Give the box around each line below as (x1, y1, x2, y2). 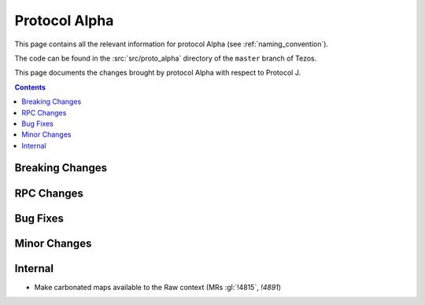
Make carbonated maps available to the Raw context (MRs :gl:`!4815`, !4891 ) (34, 282, 282, 292)
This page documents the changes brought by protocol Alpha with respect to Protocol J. (14, 68, 301, 78)
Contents (14, 83, 46, 92)
